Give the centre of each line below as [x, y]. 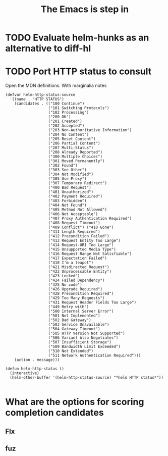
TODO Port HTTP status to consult [78, 71]
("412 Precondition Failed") [79, 236]
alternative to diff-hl [48, 48]
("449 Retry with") [69, 307]
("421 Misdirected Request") [79, 267]
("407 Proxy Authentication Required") [90, 219]
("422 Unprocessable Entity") [80, 272]
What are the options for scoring [75, 402]
